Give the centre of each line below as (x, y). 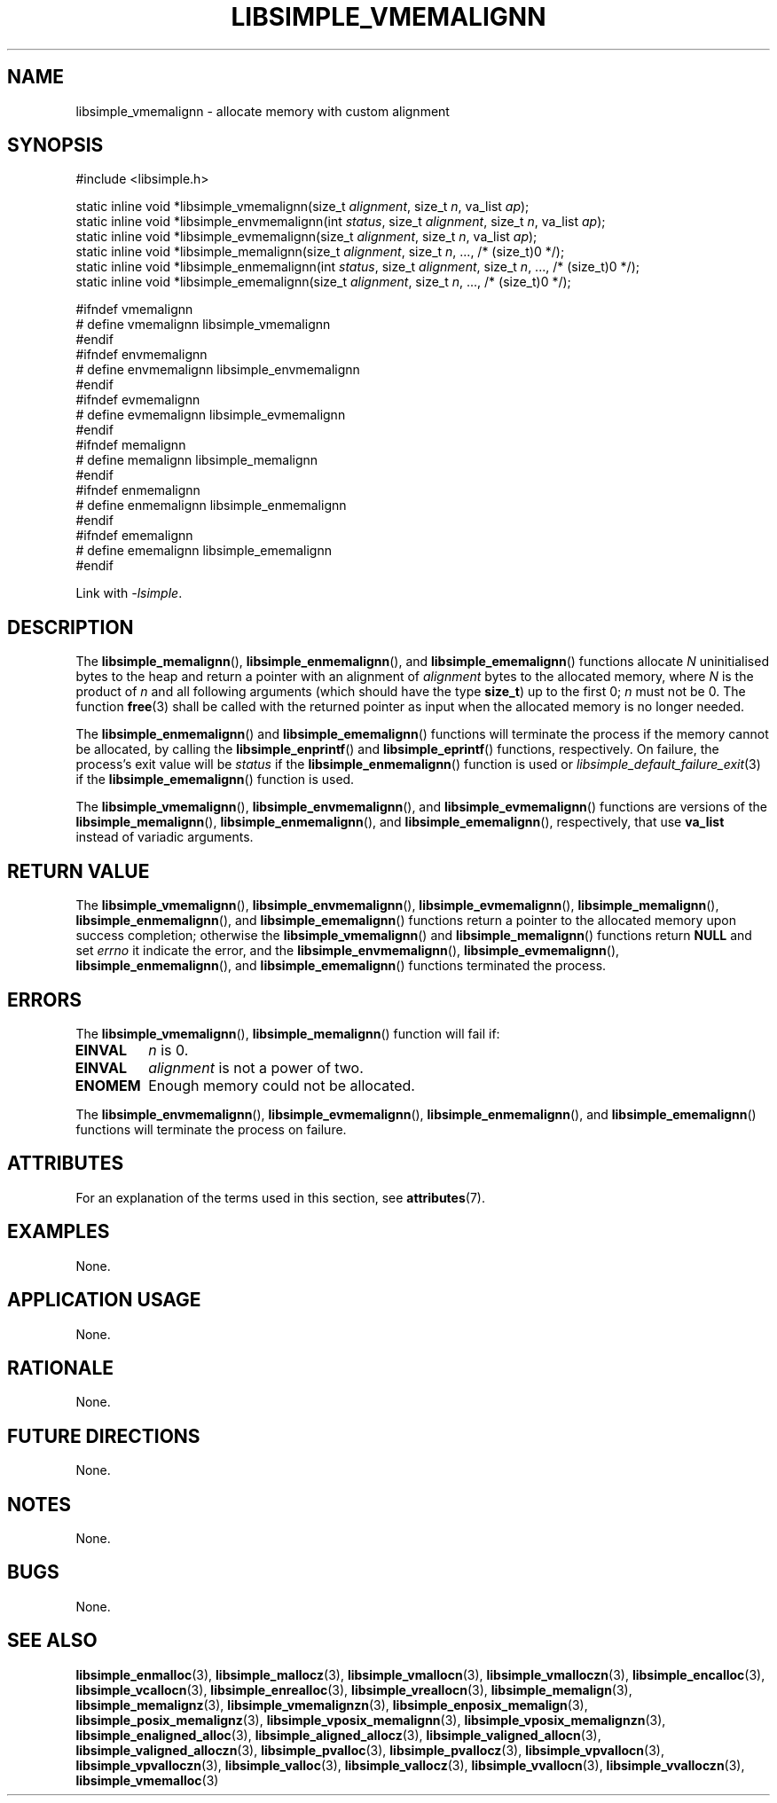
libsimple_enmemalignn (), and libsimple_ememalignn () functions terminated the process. (341, 966)
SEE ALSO (52, 1641)
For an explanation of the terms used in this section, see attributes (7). (280, 1197)
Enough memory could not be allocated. (282, 1085)
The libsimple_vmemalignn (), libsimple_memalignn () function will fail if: (288, 1033)
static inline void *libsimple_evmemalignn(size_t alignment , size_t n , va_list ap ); (306, 237)
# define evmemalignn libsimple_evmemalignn (211, 415)
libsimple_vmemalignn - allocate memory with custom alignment (263, 111)
